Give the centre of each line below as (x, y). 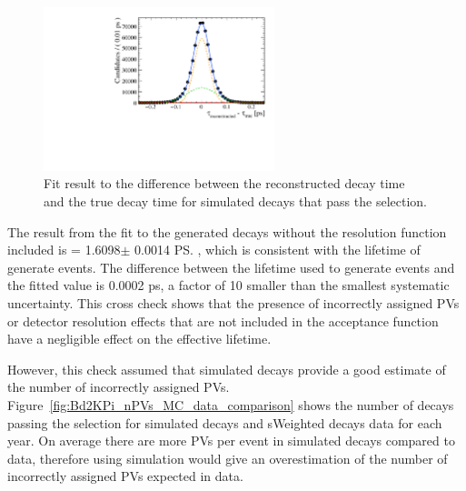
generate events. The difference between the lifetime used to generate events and (231, 267)
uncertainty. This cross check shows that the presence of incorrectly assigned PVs (233, 302)
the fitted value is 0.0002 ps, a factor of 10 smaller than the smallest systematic (228, 285)
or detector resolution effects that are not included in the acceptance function (223, 321)
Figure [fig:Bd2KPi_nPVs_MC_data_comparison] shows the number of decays (231, 404)
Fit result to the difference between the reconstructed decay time (224, 183)
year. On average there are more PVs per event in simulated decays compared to (231, 441)
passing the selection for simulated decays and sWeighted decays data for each (225, 422)
